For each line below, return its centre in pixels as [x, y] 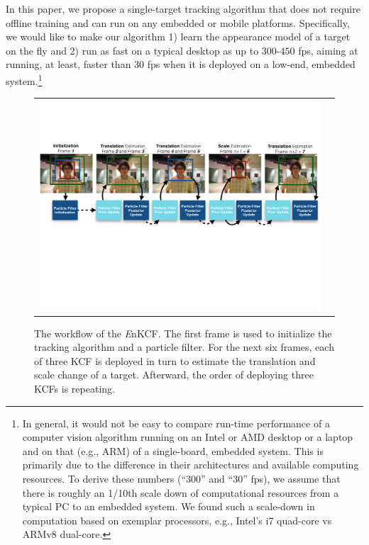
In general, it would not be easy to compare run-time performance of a [176, 423]
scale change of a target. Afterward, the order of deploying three [174, 375]
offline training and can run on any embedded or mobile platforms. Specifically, [178, 22]
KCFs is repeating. [75, 389]
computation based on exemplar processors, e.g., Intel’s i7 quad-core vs [177, 520]
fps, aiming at [328, 50]
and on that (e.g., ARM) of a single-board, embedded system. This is [173, 450]
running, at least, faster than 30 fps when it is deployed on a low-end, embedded [181, 64]
